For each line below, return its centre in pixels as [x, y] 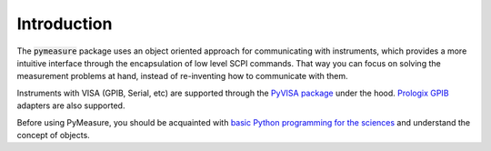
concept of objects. [53, 135]
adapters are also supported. [71, 106]
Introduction [65, 24]
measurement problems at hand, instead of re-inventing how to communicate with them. [183, 76]
